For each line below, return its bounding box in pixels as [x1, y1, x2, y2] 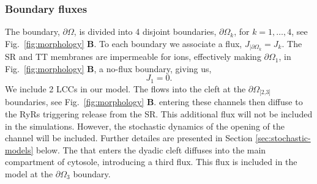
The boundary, [5, 25, 60, 38]
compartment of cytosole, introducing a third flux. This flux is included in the [5, 155, 297, 168]
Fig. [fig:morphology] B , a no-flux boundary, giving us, [5, 62, 212, 75]
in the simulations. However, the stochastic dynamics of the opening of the [5, 119, 285, 132]
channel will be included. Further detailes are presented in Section [5, 131, 253, 144]
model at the [5, 167, 53, 180]
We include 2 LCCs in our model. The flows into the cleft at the [5, 82, 246, 95]
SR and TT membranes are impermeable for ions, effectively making [5, 50, 261, 63]
